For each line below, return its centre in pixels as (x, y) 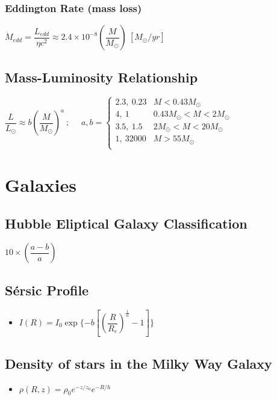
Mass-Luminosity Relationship (101, 77)
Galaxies (41, 185)
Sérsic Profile (47, 290)
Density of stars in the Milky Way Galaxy (138, 363)
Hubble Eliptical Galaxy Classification (126, 223)
